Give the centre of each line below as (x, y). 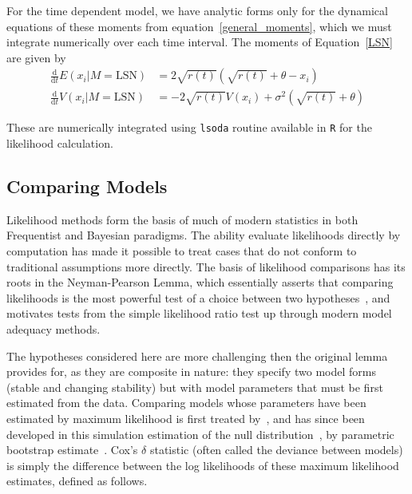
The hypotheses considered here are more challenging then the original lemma (197, 356)
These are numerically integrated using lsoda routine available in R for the (189, 127)
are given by (36, 57)
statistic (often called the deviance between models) (276, 450)
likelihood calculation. (60, 143)
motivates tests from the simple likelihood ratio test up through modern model (199, 313)
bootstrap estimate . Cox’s (72, 450)
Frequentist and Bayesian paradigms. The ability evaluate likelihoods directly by (204, 235)
